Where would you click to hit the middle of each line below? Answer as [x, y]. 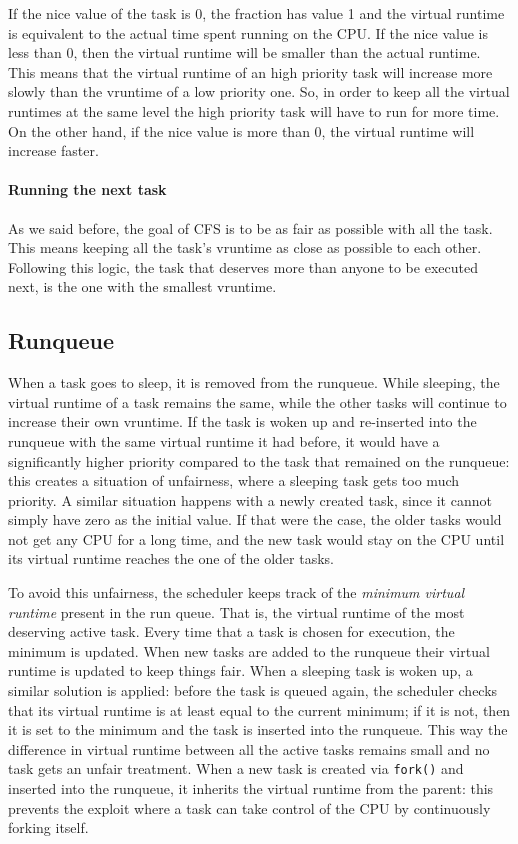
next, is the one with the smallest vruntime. [142, 286]
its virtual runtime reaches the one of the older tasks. [171, 558]
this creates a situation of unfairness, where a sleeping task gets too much [234, 480]
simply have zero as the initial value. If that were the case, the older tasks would [255, 519]
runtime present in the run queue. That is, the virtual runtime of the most [236, 611]
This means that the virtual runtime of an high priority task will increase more [250, 71]
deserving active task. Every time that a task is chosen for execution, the [231, 631]
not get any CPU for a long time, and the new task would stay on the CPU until [256, 538]
